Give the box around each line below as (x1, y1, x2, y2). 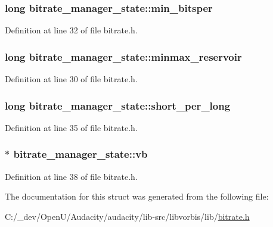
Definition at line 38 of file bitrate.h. (5, 170, 138, 182)
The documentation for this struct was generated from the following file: (5, 190, 269, 203)
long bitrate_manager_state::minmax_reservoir (5, 49, 242, 64)
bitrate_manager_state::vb (13, 147, 148, 161)
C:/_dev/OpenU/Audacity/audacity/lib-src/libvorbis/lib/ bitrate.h (5, 210, 250, 222)
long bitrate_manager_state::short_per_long (5, 98, 231, 113)
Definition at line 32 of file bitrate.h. (5, 24, 138, 36)
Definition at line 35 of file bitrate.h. (5, 121, 138, 133)
